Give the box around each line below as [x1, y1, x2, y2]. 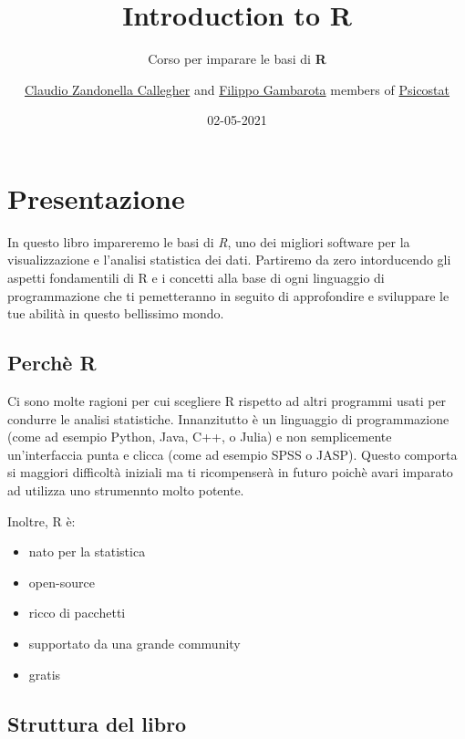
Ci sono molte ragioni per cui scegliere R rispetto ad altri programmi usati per [7, 391, 447, 411]
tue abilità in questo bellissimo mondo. [7, 304, 224, 323]
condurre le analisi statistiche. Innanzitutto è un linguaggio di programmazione [7, 409, 449, 428]
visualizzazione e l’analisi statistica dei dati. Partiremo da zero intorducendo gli [7, 250, 451, 269]
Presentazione [7, 179, 185, 216]
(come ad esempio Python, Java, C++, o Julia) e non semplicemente [7, 427, 392, 446]
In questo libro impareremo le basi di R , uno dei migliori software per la [7, 232, 410, 251]
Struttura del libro [7, 709, 187, 737]
